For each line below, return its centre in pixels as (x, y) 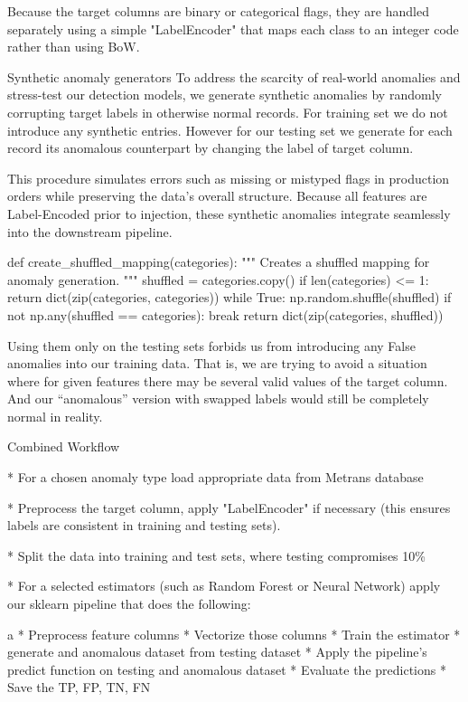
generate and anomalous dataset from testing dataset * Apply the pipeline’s (217, 652)
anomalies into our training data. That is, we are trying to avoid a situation (217, 363)
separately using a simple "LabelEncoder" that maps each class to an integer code (233, 28)
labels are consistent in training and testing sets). (144, 525)
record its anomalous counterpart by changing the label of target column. (211, 148)
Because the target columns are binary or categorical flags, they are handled (218, 11)
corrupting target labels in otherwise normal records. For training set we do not (228, 112)
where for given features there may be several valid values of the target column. (228, 380)
